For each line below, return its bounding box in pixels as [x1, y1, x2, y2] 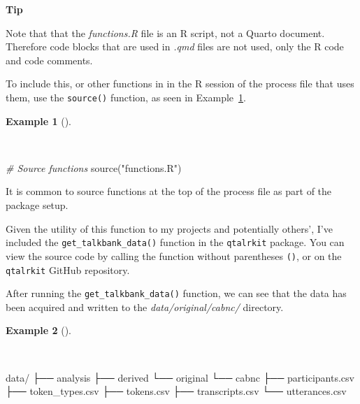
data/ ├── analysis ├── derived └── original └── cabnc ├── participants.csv [6, 370, 354, 384]
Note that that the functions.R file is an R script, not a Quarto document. [6, 25, 325, 40]
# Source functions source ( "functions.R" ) [6, 160, 182, 175]
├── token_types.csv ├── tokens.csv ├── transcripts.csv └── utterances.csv [6, 384, 347, 398]
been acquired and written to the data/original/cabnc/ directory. [6, 299, 284, 314]
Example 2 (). [6, 323, 71, 338]
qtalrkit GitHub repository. [6, 262, 130, 277]
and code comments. [6, 52, 93, 67]
